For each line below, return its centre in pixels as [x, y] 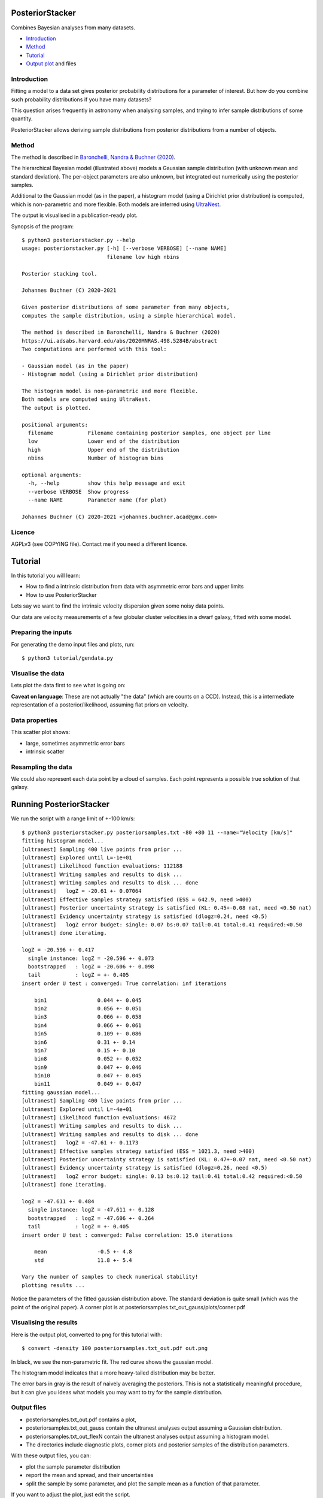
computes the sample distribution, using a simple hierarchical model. [129, 315]
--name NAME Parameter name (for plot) [97, 500]
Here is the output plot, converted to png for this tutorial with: [87, 1334]
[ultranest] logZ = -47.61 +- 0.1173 [80, 1143]
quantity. [22, 119]
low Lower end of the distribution [103, 441]
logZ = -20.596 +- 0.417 [58, 950]
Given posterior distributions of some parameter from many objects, [126, 307]
